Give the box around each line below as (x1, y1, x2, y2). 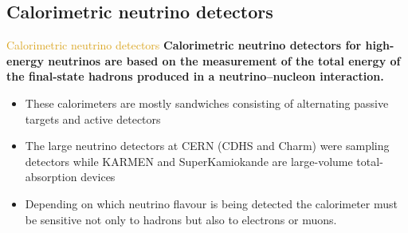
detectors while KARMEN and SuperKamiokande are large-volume (25, 152, 353, 169)
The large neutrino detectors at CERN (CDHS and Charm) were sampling (25, 137, 390, 154)
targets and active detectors (25, 110, 161, 127)
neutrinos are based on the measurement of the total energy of (48, 52, 401, 69)
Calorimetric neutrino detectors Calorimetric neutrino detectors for (6, 37, 362, 53)
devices (80, 168, 116, 185)
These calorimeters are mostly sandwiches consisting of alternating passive (25, 94, 389, 111)
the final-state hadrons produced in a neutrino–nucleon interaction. (6, 68, 384, 85)
